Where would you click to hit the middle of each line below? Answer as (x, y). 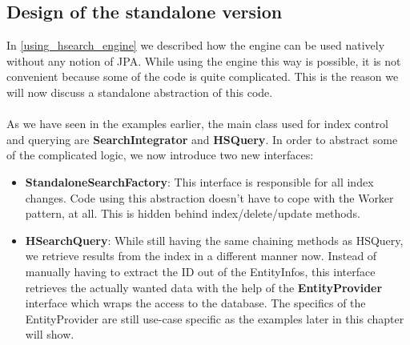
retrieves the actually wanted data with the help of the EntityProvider (204, 287)
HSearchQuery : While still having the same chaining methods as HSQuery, (214, 240)
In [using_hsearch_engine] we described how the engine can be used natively (196, 45)
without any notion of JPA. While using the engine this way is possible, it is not (204, 60)
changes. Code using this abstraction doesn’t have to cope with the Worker (209, 197)
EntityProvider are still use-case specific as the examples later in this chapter (215, 318)
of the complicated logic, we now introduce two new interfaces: (160, 155)
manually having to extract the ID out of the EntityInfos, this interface (200, 271)
